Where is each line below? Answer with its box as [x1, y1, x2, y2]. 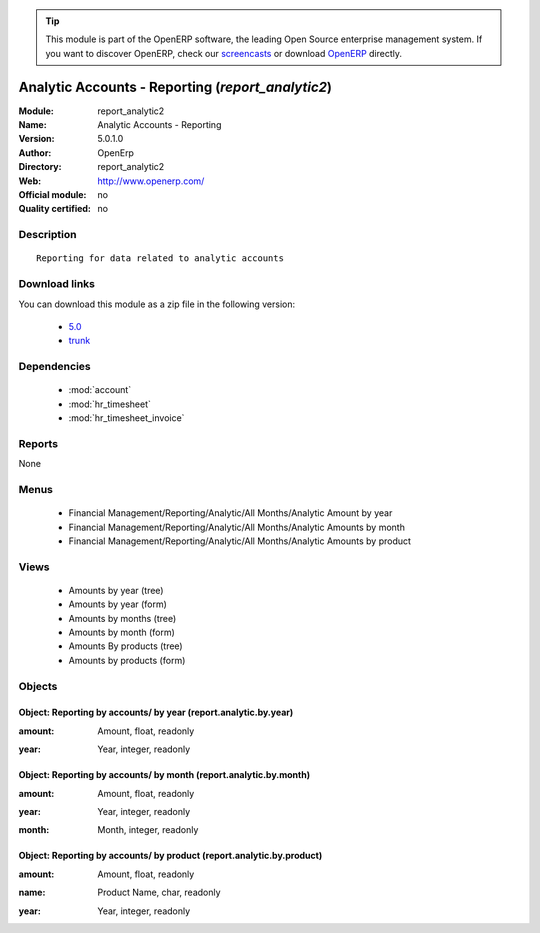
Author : [18, 146, 52, 159]
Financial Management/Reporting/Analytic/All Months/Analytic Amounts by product [68, 535, 412, 547]
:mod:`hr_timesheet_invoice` [68, 412, 185, 424]
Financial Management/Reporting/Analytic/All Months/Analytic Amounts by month [68, 521, 405, 533]
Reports [18, 436, 59, 450]
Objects [18, 679, 58, 693]
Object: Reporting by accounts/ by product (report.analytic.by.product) [18, 850, 323, 862]
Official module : [18, 189, 87, 201]
